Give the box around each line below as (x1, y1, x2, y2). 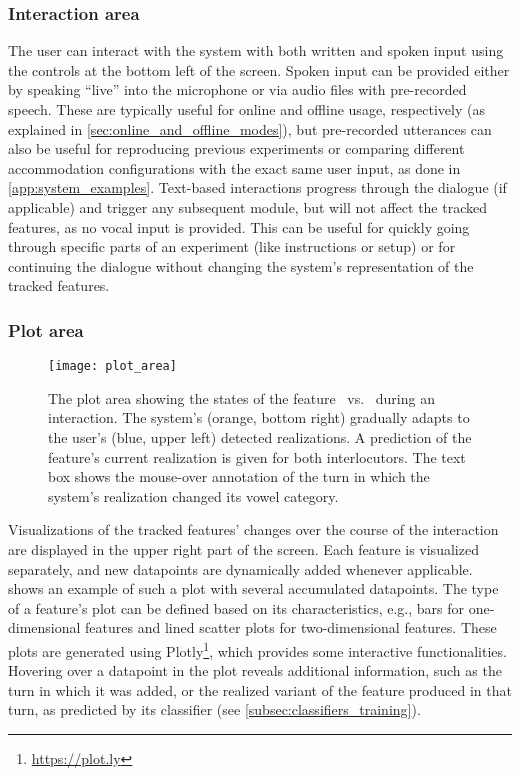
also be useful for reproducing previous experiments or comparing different (8, 138, 465, 159)
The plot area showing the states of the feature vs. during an (48, 387, 435, 408)
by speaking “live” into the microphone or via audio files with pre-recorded (8, 79, 467, 100)
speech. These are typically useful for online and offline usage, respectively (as (8, 99, 485, 119)
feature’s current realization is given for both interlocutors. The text (48, 446, 466, 467)
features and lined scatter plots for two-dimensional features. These (85, 617, 497, 638)
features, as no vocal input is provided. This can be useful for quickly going (8, 216, 470, 237)
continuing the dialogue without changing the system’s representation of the (8, 255, 474, 276)
